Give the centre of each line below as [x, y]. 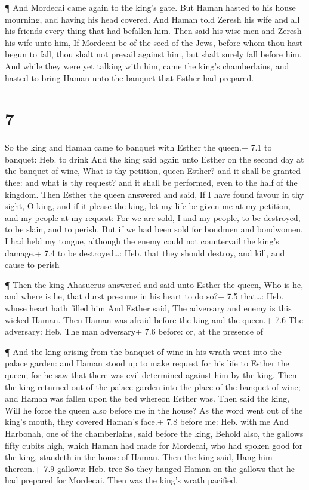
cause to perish [32, 264]
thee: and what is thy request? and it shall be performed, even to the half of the [151, 183]
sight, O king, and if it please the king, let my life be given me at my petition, [148, 206]
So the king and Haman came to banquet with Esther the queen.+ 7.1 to [138, 147]
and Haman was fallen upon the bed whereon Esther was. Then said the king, [147, 398]
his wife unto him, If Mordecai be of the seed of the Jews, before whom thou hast [154, 42]
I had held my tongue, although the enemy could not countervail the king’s [142, 241]
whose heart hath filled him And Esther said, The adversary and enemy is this [148, 308]
